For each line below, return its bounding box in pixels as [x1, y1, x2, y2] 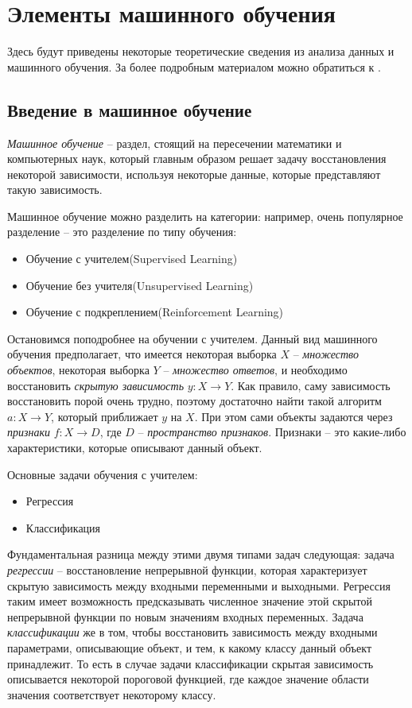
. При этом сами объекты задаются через [194, 408, 393, 424]
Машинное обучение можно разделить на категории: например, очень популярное [7, 207, 403, 224]
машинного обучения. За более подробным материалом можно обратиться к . [7, 58, 381, 75]
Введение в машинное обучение [7, 97, 252, 122]
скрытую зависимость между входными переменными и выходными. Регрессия [7, 577, 391, 594]
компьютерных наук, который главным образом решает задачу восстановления [7, 150, 387, 167]
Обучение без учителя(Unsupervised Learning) [25, 277, 254, 293]
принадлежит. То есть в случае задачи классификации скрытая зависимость [7, 655, 374, 671]
